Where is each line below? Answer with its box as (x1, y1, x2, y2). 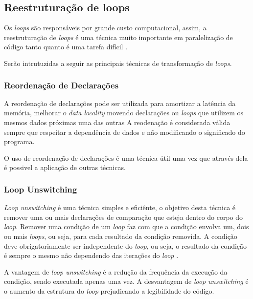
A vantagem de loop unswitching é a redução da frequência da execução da (4, 266, 228, 277)
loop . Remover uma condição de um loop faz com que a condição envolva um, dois (4, 221, 249, 232)
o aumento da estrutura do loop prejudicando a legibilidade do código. (4, 285, 214, 296)
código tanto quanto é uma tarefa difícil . (4, 42, 128, 52)
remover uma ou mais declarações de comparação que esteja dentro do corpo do (4, 212, 243, 222)
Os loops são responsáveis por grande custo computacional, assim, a (4, 22, 207, 33)
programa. (4, 136, 35, 147)
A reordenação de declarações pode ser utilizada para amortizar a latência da (4, 98, 236, 108)
